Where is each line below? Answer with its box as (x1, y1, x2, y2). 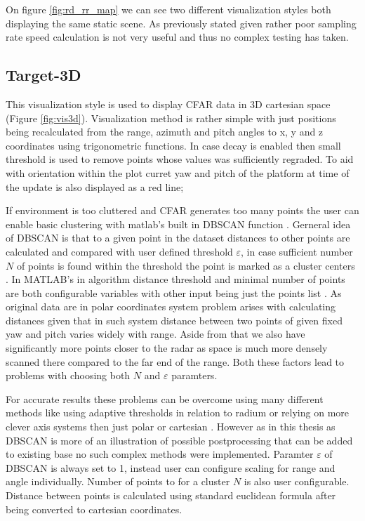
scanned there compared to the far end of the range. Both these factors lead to (6, 354, 345, 369)
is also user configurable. (244, 474, 350, 489)
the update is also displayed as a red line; (6, 179, 184, 194)
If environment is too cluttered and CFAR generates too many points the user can (6, 203, 359, 218)
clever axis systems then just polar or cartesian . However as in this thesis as (6, 419, 336, 434)
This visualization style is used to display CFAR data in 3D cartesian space (6, 96, 331, 111)
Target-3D (6, 64, 81, 86)
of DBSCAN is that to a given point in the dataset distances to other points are (6, 230, 350, 245)
